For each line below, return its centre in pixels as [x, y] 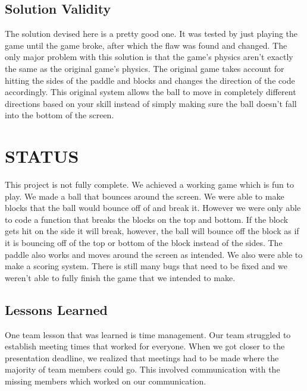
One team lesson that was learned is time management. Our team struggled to [148, 334]
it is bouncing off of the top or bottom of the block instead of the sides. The [144, 243]
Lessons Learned [56, 309]
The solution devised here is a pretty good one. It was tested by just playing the [151, 34]
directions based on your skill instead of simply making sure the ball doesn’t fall [151, 103]
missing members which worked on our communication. [106, 381]
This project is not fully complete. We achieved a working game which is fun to [150, 185]
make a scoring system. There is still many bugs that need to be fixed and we [146, 266]
